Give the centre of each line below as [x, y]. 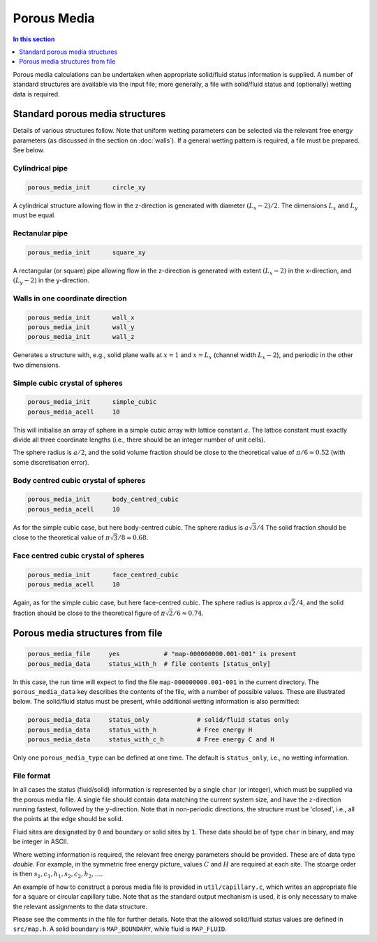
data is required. [36, 94]
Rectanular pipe [40, 233]
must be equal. [34, 215]
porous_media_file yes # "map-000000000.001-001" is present [162, 654]
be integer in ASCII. [41, 841]
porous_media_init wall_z [81, 337]
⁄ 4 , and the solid [320, 603]
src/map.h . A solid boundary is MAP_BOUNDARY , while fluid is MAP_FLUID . [120, 929]
